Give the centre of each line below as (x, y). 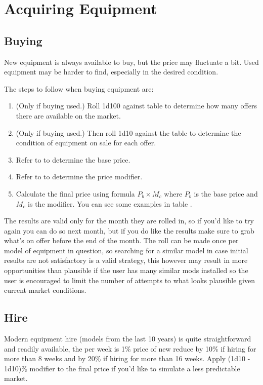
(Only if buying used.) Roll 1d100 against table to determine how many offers (136, 106)
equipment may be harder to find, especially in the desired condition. (111, 72)
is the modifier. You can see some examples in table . (110, 203)
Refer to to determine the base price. (73, 159)
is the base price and (226, 193)
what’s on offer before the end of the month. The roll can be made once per (121, 240)
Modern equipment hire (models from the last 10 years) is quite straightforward (128, 339)
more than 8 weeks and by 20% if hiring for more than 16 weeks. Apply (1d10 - (127, 358)
